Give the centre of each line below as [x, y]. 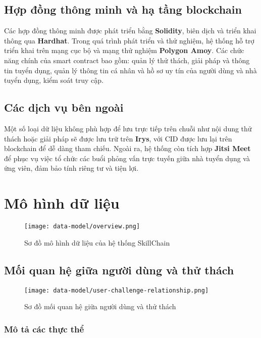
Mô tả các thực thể [44, 329]
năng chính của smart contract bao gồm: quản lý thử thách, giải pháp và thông [127, 60]
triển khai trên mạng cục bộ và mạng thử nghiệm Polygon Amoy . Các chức [124, 50]
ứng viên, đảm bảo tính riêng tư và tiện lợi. [71, 168]
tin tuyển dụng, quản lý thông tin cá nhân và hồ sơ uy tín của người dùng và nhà [130, 70]
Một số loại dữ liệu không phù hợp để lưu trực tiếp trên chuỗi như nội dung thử [128, 128]
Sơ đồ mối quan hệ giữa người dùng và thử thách [100, 306]
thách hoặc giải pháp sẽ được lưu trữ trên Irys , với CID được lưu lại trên [118, 138]
